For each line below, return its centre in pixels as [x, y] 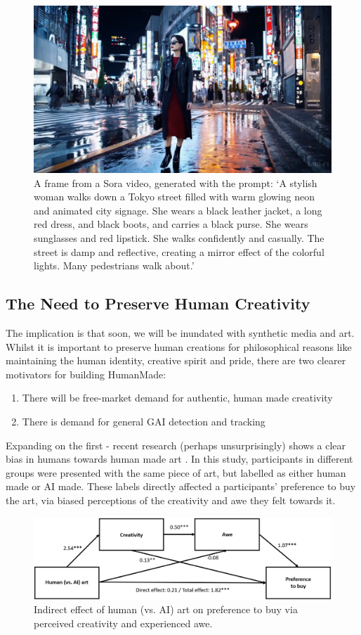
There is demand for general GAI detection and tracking [144, 421]
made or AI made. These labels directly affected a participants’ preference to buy [181, 486]
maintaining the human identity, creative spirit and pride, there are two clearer [176, 360]
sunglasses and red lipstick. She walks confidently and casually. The [179, 237]
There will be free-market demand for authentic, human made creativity [177, 398]
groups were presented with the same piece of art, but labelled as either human [176, 472]
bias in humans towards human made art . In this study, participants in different [179, 459]
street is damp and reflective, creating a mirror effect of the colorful [179, 251]
